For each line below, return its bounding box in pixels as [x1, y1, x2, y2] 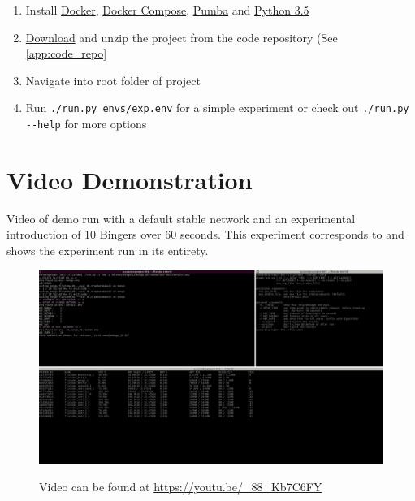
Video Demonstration [6, 162, 253, 196]
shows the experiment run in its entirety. [6, 242, 209, 258]
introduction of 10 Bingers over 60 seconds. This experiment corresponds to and [6, 226, 404, 243]
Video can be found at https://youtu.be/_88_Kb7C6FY [39, 477, 322, 495]
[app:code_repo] [25, 45, 107, 62]
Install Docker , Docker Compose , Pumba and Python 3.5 [25, 2, 309, 18]
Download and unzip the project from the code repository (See [25, 28, 338, 45]
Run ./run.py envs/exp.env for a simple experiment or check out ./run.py [25, 99, 409, 116]
